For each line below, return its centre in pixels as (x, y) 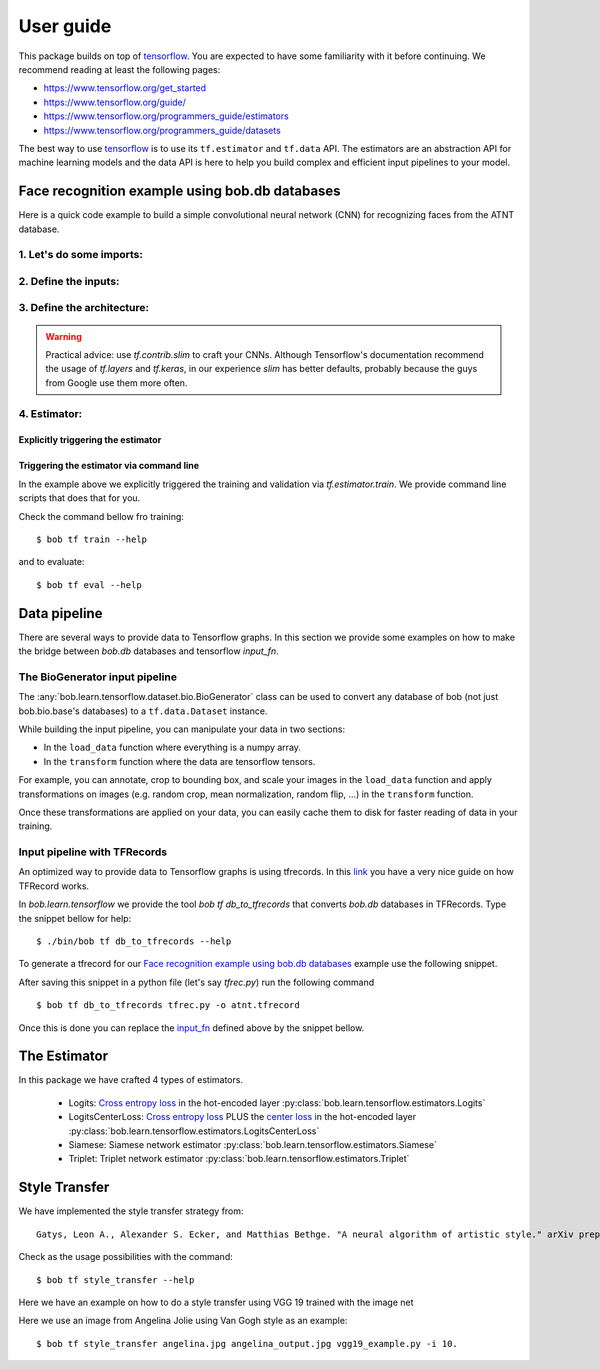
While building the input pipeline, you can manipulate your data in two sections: (181, 729)
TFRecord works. (54, 886)
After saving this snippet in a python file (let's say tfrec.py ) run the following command (196, 982)
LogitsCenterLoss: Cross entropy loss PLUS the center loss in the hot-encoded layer (242, 1117)
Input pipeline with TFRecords (93, 852)
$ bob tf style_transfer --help (115, 1279)
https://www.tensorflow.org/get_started (125, 88)
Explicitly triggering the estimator (90, 440)
